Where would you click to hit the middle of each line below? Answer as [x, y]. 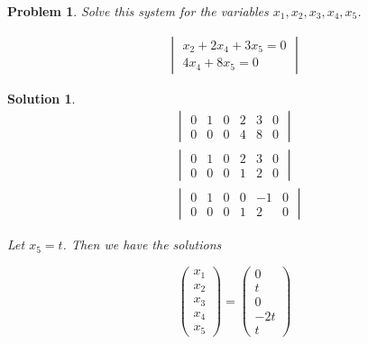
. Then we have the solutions [142, 244]
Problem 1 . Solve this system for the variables [138, 11]
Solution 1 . [41, 98]
